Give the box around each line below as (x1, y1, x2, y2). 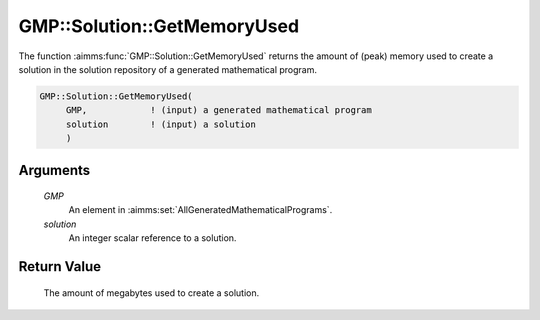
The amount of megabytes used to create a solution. (43, 286, 260, 299)
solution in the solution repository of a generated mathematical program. (18, 63, 318, 75)
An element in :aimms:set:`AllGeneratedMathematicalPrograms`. (68, 204, 333, 216)
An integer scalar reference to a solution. (68, 232, 237, 244)
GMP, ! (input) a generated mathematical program (65, 105, 372, 116)
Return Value (18, 258, 102, 275)
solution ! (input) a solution (65, 118, 257, 130)
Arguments (18, 161, 91, 179)
